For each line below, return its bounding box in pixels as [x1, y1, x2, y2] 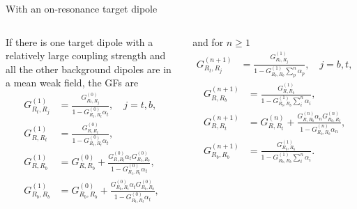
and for [192, 34, 224, 49]
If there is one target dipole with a [6, 34, 153, 49]
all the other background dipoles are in [6, 61, 172, 76]
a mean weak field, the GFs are [6, 75, 139, 90]
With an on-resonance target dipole [6, 1, 158, 15]
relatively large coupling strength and [6, 48, 166, 63]
